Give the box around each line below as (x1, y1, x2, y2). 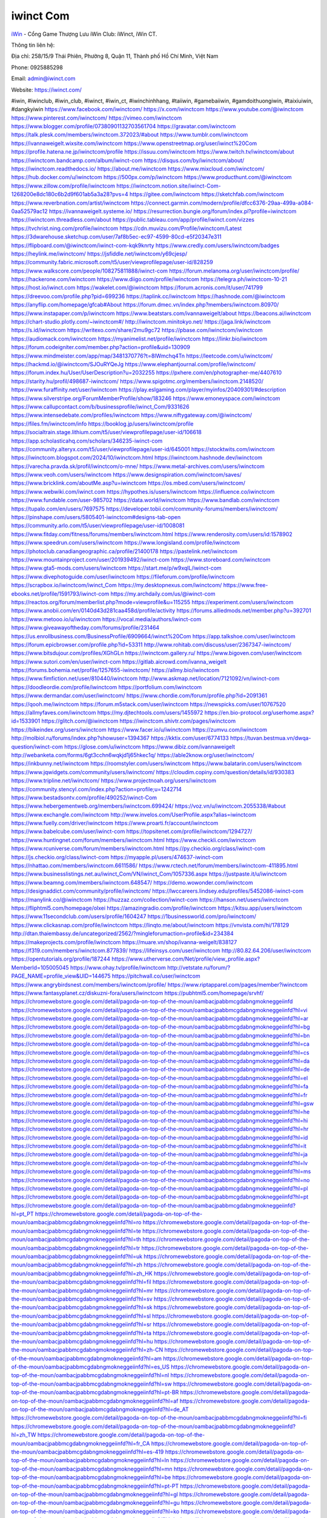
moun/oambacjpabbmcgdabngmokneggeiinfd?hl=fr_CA (11, 1440, 150, 1447)
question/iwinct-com (11, 743, 63, 750)
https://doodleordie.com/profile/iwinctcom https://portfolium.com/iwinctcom (11, 683, 202, 690)
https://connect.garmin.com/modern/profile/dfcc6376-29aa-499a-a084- (131, 199, 314, 206)
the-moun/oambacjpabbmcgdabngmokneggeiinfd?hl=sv (11, 1295, 153, 1302)
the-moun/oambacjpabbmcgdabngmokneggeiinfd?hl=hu (11, 1338, 153, 1345)
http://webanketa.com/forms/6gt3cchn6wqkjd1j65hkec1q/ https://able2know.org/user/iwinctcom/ (11, 751, 254, 758)
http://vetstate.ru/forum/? (167, 964, 231, 971)
